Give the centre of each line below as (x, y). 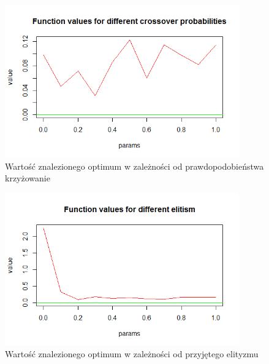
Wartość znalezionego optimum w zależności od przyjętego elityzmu (132, 354)
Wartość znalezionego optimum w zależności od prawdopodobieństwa (134, 166)
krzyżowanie (28, 178)
